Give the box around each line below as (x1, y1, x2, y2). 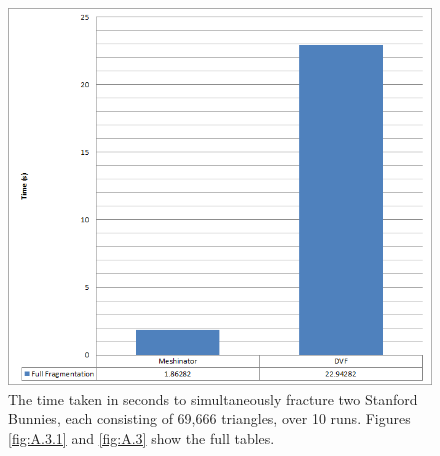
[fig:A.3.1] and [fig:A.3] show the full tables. (8, 428, 275, 449)
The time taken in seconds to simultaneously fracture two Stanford (8, 388, 418, 409)
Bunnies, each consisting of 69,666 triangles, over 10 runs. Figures (8, 408, 411, 429)
